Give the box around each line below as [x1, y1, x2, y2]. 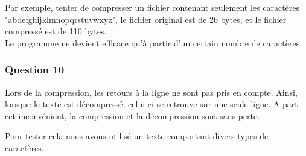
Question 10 [5, 62, 65, 77]
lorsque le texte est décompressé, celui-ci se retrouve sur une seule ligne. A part [5, 98, 298, 110]
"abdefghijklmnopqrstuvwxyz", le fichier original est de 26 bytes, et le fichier [5, 13, 287, 25]
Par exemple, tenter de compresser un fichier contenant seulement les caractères [5, 1, 300, 13]
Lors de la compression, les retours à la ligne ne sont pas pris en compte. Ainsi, [5, 86, 298, 98]
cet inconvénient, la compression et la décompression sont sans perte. [5, 109, 260, 122]
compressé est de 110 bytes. [5, 25, 107, 37]
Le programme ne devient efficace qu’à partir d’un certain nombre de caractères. [5, 36, 302, 49]
